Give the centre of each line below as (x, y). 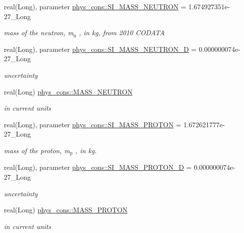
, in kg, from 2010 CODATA (122, 33)
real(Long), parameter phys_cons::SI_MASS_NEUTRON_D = (100, 49)
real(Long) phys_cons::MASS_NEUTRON (68, 91)
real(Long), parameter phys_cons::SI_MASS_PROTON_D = (98, 167)
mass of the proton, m (37, 150)
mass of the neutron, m (39, 33)
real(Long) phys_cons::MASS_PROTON (66, 210)
